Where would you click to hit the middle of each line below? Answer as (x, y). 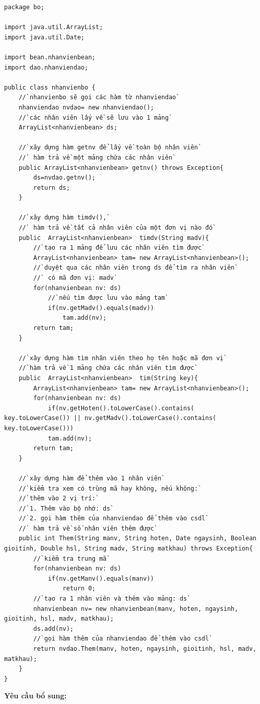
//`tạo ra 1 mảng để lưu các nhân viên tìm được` (119, 248)
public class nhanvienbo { (50, 87)
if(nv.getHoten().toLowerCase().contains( (121, 408)
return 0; (79, 589)
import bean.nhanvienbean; (50, 57)
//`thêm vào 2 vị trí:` (59, 499)
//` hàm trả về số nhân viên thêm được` (88, 528)
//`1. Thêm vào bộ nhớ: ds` (66, 508)
